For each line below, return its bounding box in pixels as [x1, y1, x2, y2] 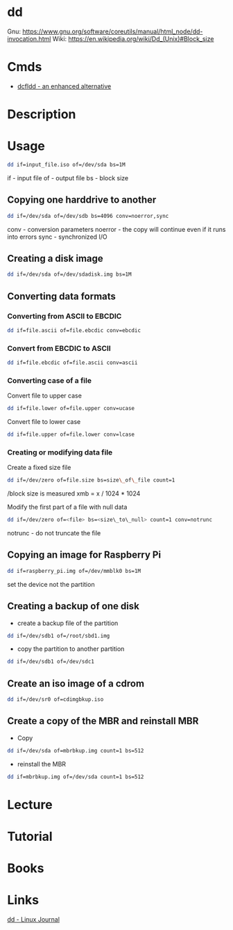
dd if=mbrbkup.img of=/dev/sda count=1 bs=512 [7, 773, 144, 780]
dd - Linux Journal [7, 915, 60, 924]
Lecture [7, 796, 53, 812]
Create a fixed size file [7, 464, 71, 472]
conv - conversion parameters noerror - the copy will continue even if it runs [7, 225, 226, 233]
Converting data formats [7, 290, 116, 302]
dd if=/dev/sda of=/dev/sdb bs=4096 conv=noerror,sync [7, 212, 169, 219]
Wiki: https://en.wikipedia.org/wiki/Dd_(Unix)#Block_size [52, 34, 214, 42]
